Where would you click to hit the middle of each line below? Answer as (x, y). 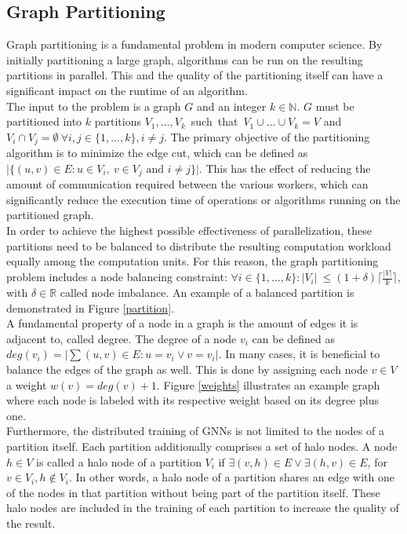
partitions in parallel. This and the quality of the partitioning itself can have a (195, 75)
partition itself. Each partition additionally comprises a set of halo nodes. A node (202, 446)
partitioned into (44, 121)
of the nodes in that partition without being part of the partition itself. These (193, 492)
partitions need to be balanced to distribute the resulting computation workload (199, 245)
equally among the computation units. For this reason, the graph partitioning (193, 261)
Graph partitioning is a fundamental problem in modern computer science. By (194, 44)
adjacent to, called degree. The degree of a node (122, 338)
